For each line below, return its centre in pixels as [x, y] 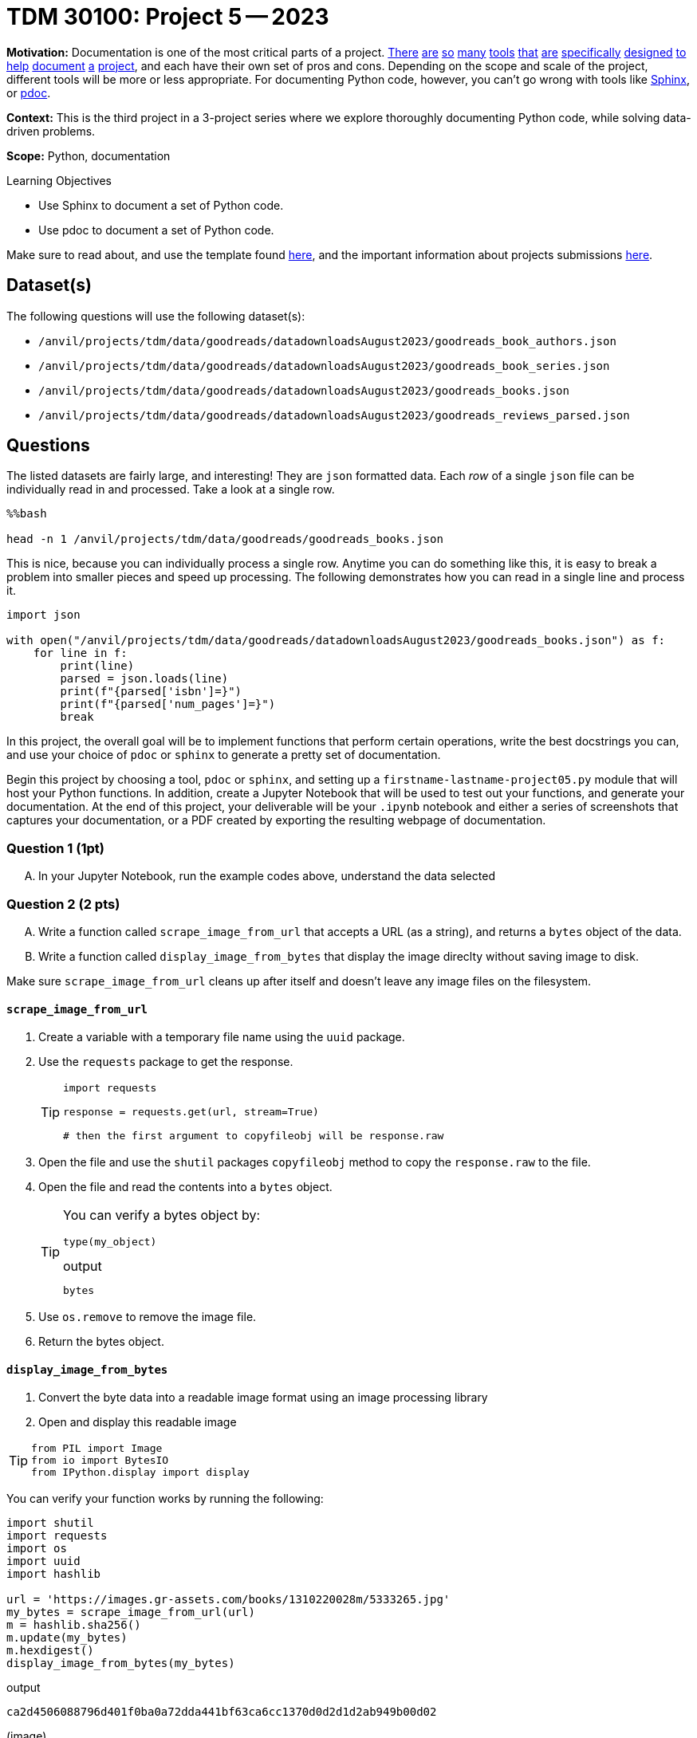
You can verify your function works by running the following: [165, 1499]
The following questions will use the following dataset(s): [156, 316]
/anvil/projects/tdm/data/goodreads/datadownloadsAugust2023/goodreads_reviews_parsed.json [334, 415]
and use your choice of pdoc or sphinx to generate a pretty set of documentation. [224, 755]
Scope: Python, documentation [89, 155]
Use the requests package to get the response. [166, 1062]
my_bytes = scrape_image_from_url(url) [131, 1612]
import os [37, 1549]
